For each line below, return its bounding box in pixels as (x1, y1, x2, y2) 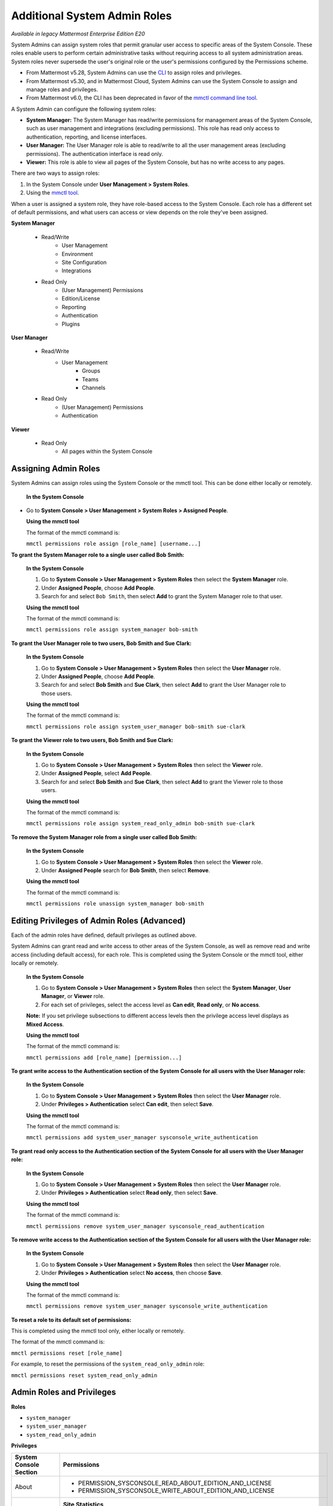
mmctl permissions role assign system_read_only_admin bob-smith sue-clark (26, 820, 255, 827)
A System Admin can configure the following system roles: (11, 105, 157, 113)
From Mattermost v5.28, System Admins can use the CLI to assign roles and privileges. (26, 69, 242, 77)
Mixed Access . (26, 1020, 64, 1028)
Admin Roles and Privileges (11, 1387, 117, 1398)
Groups (82, 367, 101, 375)
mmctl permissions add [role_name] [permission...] (26, 1054, 182, 1061)
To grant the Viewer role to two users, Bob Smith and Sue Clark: (11, 737, 174, 744)
